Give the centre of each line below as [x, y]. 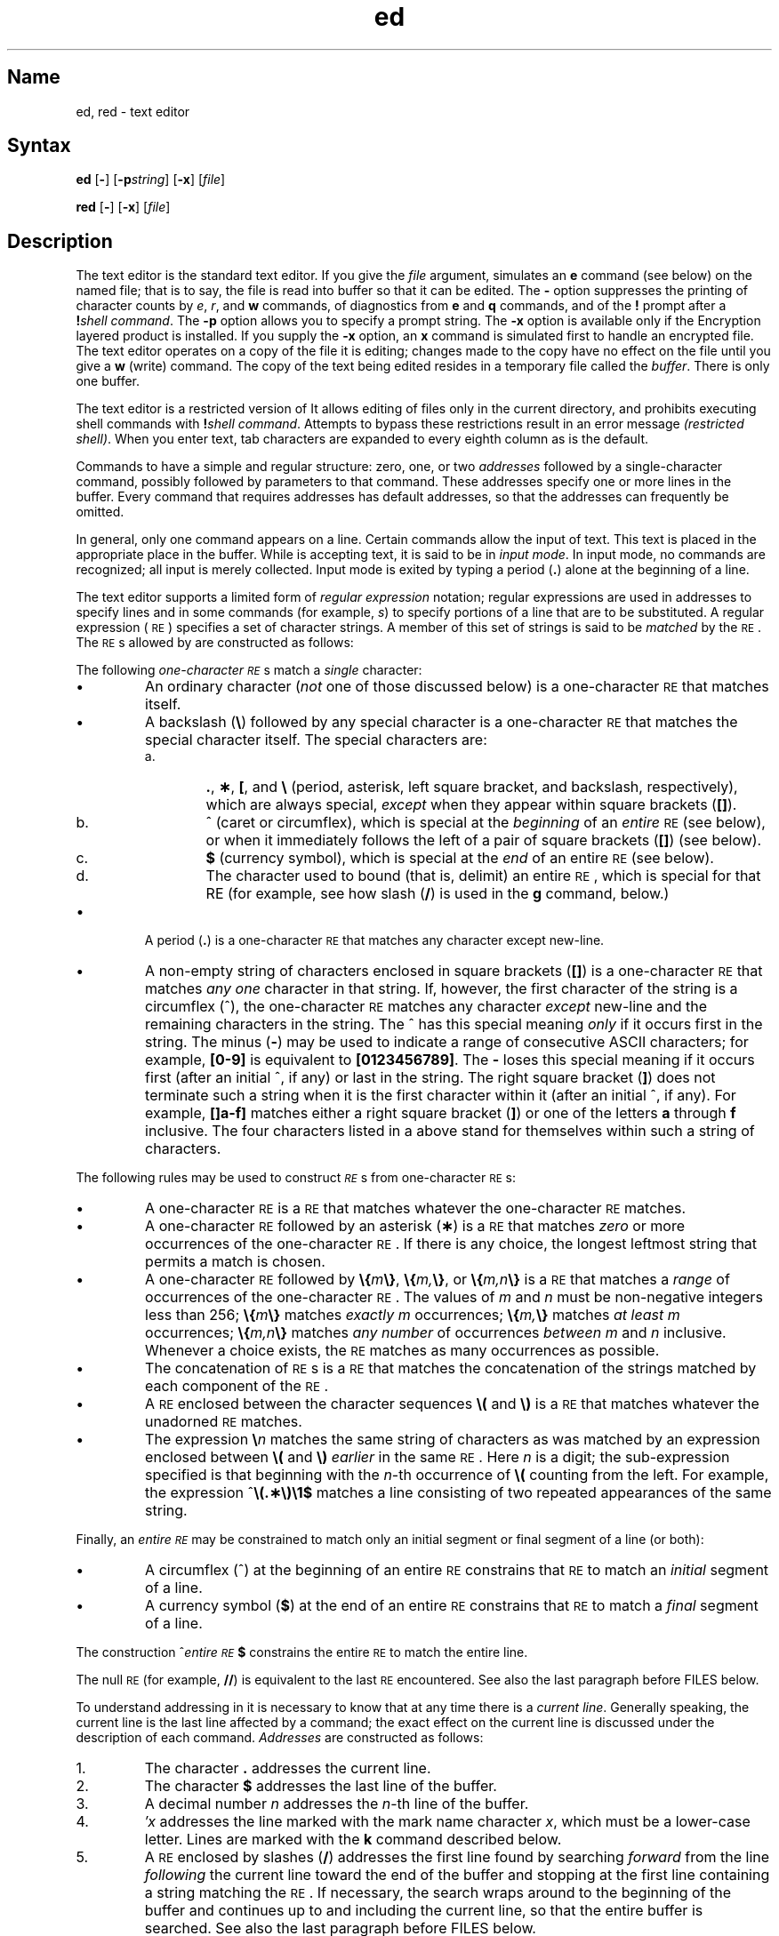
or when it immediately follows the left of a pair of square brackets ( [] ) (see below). [484, 840]
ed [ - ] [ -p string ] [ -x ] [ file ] [151, 180]
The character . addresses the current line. [288, 1768]
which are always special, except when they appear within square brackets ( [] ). [471, 805]
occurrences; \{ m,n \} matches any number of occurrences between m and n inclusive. [436, 1333]
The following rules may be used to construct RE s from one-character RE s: [296, 1178]
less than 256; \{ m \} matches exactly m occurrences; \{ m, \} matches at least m [413, 1315]
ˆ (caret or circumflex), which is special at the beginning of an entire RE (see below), [486, 823]
